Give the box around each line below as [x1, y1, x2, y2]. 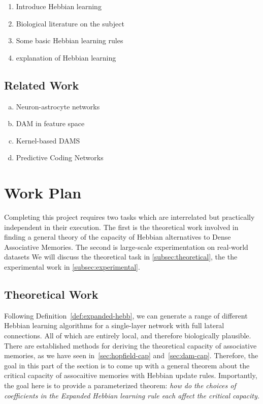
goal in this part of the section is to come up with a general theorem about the [4, 360, 250, 370]
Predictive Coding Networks [16, 152, 104, 163]
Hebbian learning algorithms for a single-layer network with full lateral [4, 320, 224, 331]
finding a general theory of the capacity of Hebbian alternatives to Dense [4, 232, 231, 242]
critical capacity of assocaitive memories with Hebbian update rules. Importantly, [4, 370, 257, 381]
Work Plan [4, 182, 82, 203]
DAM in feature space [16, 118, 85, 129]
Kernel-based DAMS [16, 135, 80, 146]
